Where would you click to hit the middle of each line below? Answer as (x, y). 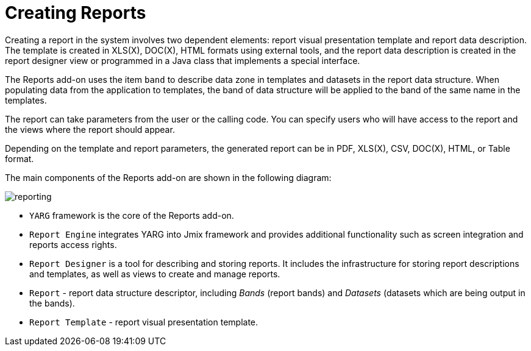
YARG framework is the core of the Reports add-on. (132, 215)
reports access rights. (73, 244)
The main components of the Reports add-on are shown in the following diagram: (168, 177)
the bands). (52, 303)
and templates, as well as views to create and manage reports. (155, 274)
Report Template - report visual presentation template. (144, 322)
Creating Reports (76, 13)
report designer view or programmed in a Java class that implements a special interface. (183, 60)
